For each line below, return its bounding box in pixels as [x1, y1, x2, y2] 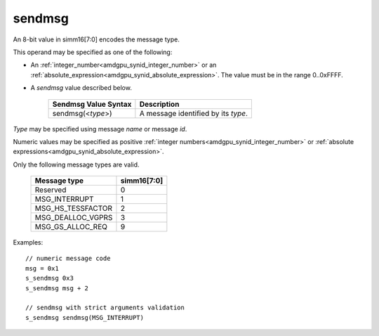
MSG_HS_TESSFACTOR [34, 204, 112, 214]
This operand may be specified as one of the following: [13, 48, 173, 56]
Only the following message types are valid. [13, 160, 140, 169]
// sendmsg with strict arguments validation [25, 304, 185, 312]
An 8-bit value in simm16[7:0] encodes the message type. [13, 35, 180, 44]
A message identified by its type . [139, 108, 248, 118]
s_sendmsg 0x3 [25, 274, 74, 283]
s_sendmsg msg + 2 [25, 284, 89, 292]
